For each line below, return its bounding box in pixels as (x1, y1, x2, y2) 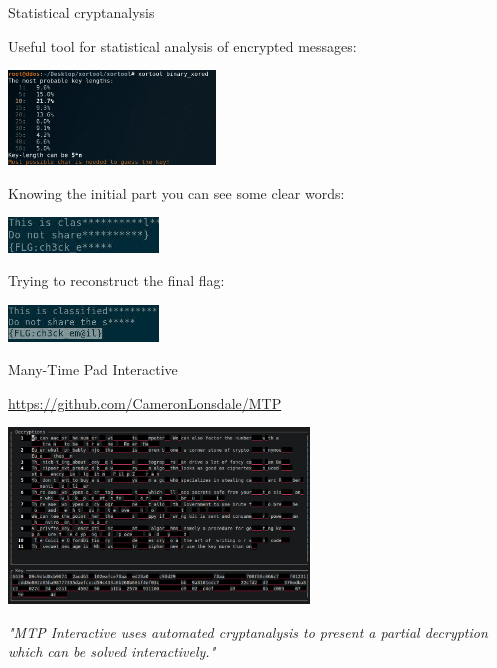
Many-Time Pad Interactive (8, 359, 178, 380)
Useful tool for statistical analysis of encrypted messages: (8, 35, 357, 56)
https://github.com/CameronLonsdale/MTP (8, 392, 282, 413)
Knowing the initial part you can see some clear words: (8, 182, 345, 203)
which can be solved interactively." (8, 641, 216, 662)
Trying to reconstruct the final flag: (8, 270, 225, 291)
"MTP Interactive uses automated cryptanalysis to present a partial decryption (8, 621, 488, 642)
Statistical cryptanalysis (8, 2, 155, 22)
